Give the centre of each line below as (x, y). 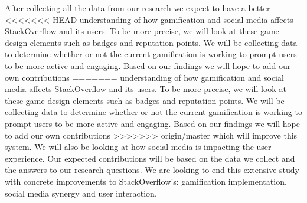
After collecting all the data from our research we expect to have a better (138, 8)
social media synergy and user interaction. (81, 193)
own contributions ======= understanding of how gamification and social (144, 77)
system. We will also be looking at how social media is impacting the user (138, 147)
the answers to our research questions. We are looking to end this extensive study (152, 170)
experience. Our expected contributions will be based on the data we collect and (150, 158)
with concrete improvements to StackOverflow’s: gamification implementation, (146, 181)
